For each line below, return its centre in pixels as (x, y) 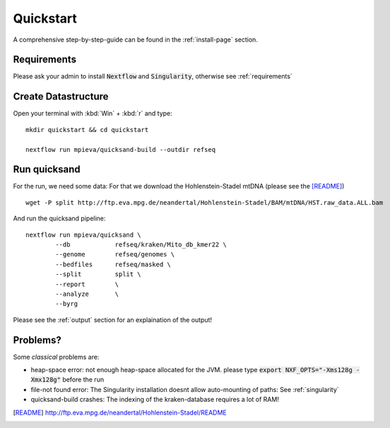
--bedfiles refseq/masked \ (113, 264)
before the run (83, 380)
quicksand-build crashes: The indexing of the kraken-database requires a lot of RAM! (155, 400)
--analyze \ (87, 294)
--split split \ (98, 274)
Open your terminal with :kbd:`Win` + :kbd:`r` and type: (93, 114)
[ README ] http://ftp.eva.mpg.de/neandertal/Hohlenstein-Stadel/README (120, 412)
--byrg (67, 304)
